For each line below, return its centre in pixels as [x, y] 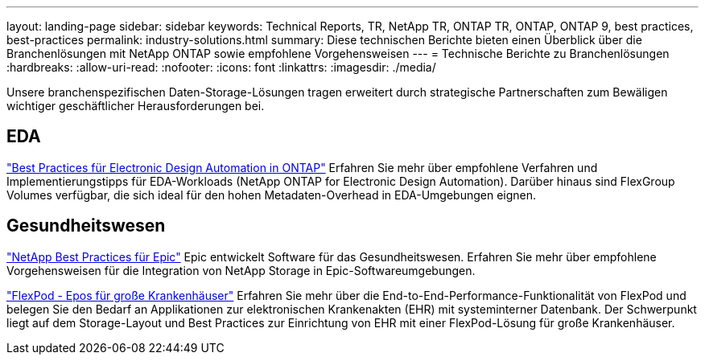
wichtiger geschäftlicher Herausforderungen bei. [136, 106]
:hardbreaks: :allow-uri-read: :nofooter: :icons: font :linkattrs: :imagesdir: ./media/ [221, 67]
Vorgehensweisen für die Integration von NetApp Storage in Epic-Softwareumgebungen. [241, 270]
